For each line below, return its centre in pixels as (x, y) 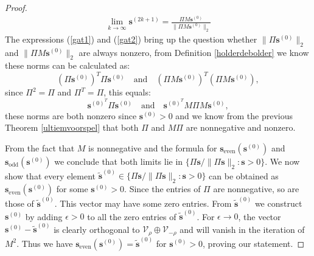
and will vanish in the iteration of (242, 229)
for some (72, 189)
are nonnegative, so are (256, 189)
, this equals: (127, 92)
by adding (44, 216)
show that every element (51, 175)
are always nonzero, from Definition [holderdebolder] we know (194, 52)
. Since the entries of (162, 189)
